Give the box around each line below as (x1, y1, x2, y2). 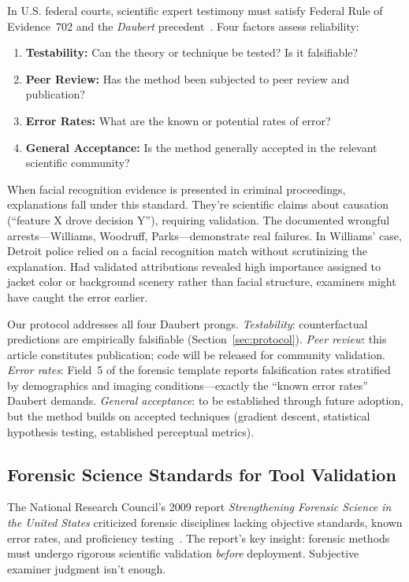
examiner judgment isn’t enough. (7, 560, 166, 576)
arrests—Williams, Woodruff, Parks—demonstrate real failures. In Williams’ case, (7, 227, 402, 243)
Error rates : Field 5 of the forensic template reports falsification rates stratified (7, 361, 391, 378)
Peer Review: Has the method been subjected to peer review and (25, 70, 350, 87)
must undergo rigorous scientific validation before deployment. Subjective (7, 545, 359, 562)
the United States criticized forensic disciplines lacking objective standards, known (7, 514, 403, 531)
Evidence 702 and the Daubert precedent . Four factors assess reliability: (7, 17, 359, 34)
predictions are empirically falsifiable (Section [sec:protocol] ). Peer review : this (7, 331, 387, 347)
